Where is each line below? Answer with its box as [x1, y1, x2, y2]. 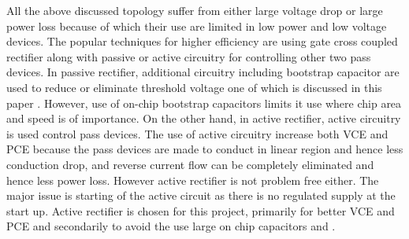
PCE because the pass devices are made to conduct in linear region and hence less [6, 141, 403, 157]
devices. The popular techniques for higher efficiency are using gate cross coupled [6, 33, 398, 50]
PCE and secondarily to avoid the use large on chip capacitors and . [6, 218, 336, 234]
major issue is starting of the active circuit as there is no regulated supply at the [6, 187, 396, 204]
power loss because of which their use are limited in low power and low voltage [6, 17, 387, 34]
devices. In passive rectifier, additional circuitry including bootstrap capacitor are [6, 64, 400, 80]
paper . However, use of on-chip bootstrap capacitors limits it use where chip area [6, 94, 402, 111]
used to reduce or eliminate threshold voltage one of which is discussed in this [6, 79, 382, 95]
